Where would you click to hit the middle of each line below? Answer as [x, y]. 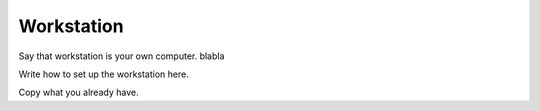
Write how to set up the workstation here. [103, 74]
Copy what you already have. [78, 92]
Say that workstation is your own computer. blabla [121, 56]
